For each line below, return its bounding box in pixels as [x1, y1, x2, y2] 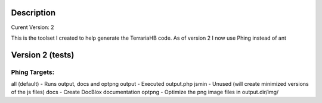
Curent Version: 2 [11, 24, 54, 31]
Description [11, 8, 56, 18]
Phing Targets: [11, 68, 55, 76]
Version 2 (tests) [11, 50, 75, 60]
